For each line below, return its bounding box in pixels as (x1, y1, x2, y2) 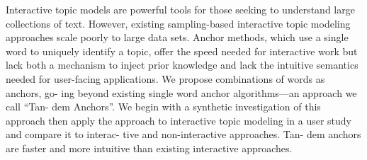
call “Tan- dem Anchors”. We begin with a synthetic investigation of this (6, 99, 321, 114)
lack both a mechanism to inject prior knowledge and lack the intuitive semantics (6, 57, 358, 72)
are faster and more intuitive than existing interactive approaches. (6, 140, 293, 155)
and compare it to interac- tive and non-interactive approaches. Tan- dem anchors (6, 127, 361, 142)
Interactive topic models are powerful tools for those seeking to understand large (6, 2, 355, 16)
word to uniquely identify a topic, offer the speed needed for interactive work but (6, 43, 358, 58)
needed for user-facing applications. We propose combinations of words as (6, 71, 325, 86)
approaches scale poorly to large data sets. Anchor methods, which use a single (6, 30, 349, 45)
